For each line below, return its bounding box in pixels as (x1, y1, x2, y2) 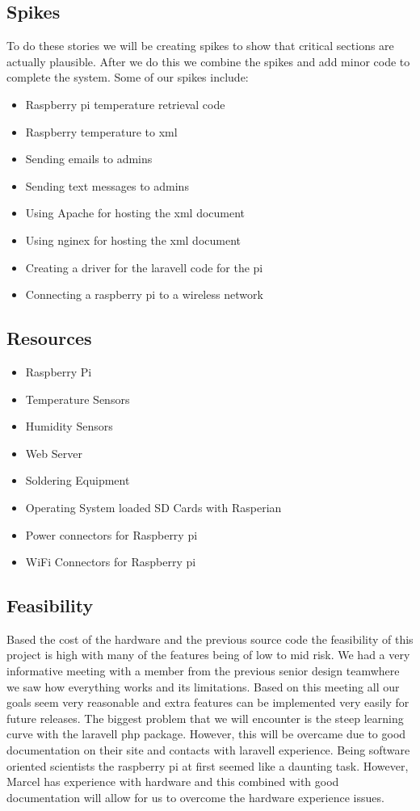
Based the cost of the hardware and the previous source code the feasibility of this (6, 630, 414, 647)
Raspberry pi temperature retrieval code (25, 95, 225, 112)
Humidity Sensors (25, 418, 113, 435)
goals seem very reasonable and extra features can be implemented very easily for (6, 694, 409, 711)
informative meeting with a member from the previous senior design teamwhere (6, 662, 400, 679)
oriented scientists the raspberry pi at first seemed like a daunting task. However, (6, 757, 409, 774)
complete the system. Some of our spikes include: (6, 69, 249, 86)
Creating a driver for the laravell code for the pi (25, 258, 263, 275)
